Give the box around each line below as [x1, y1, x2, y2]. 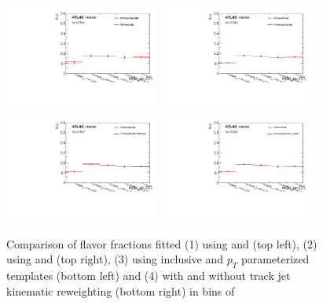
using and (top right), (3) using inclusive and [6, 251, 224, 267]
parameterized [240, 251, 310, 267]
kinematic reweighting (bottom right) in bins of [6, 282, 235, 299]
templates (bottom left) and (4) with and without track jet [6, 267, 291, 284]
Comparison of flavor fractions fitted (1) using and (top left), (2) [6, 235, 317, 252]
